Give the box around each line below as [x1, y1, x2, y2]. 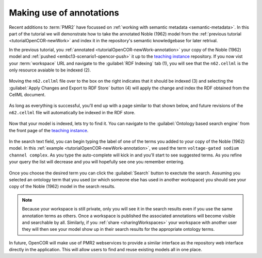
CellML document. [9, 92, 46, 98]
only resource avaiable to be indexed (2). [9, 67, 91, 73]
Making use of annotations [9, 7, 119, 18]
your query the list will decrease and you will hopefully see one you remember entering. [9, 159, 184, 165]
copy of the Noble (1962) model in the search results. [9, 184, 116, 189]
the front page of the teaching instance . [9, 127, 89, 133]
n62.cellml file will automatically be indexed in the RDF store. [9, 109, 135, 115]
